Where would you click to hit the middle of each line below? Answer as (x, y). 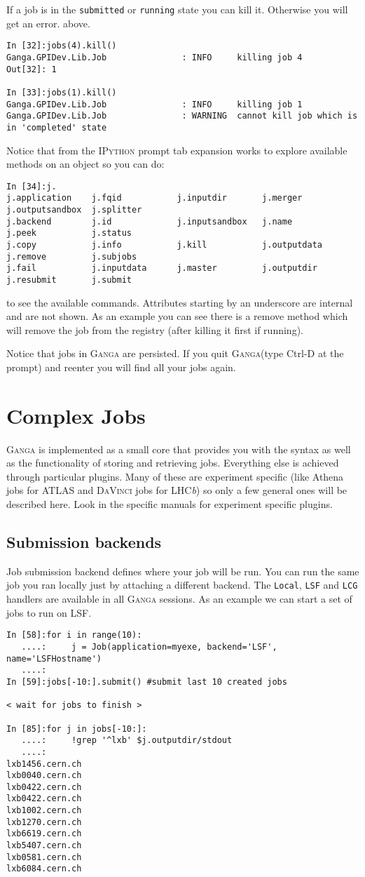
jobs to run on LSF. (49, 612)
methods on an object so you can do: (85, 164)
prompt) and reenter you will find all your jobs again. (121, 367)
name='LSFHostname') (54, 658)
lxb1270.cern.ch (44, 822)
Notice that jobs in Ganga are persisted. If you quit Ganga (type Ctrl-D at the (175, 353)
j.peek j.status (69, 233)
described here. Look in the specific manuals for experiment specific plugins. (170, 504)
